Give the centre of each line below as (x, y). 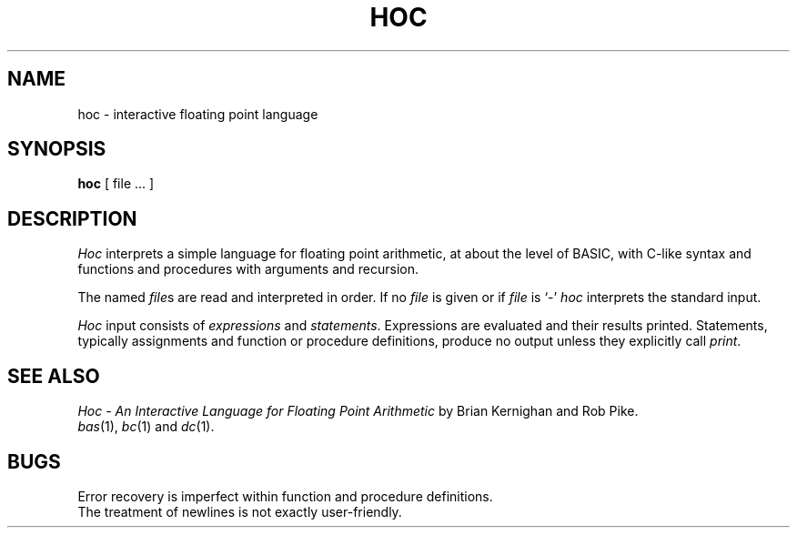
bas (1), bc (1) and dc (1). (146, 427)
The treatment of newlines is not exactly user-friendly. (240, 511)
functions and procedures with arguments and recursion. (248, 269)
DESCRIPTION (72, 218)
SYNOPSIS (57, 149)
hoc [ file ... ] (116, 184)
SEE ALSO (54, 376)
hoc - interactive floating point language (198, 114)
